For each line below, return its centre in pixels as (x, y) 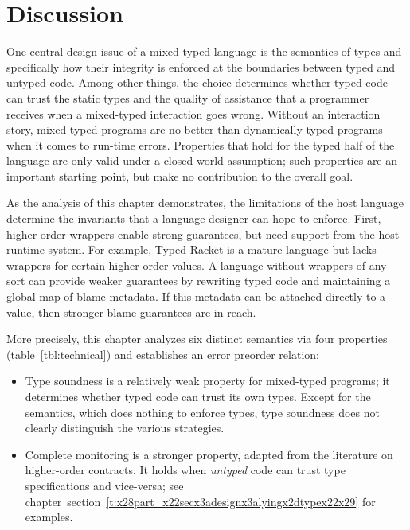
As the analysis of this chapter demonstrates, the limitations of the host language (205, 203)
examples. (49, 517)
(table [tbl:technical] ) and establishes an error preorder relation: (163, 354)
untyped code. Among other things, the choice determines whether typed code (197, 82)
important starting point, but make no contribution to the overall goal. (180, 175)
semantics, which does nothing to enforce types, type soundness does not (202, 412)
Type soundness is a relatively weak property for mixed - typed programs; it (207, 381)
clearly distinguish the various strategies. (125, 428)
